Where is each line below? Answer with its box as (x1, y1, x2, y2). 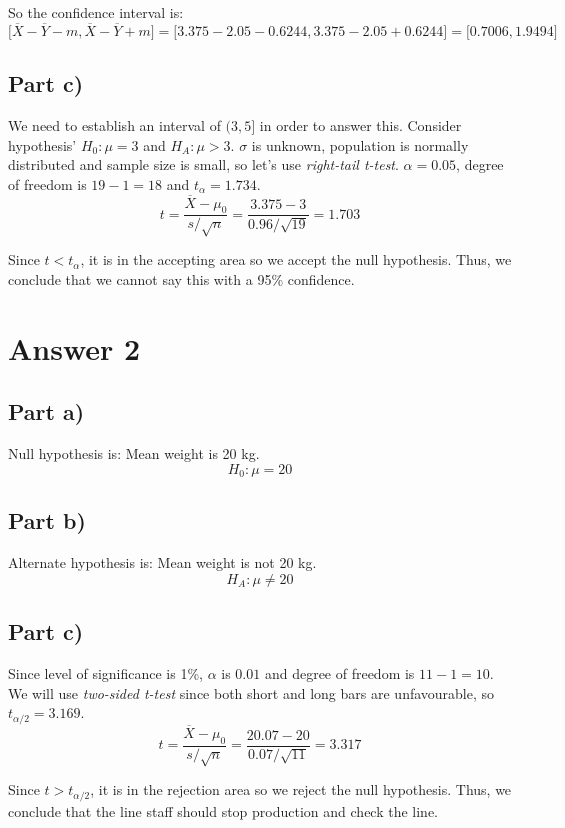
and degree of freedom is (264, 663, 415, 684)
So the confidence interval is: (8, 2, 184, 22)
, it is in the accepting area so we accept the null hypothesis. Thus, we (80, 249, 512, 270)
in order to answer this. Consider (259, 115, 462, 136)
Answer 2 (8, 327, 141, 368)
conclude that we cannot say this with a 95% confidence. (8, 268, 355, 289)
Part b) (8, 505, 86, 536)
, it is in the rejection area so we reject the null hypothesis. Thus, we (90, 779, 512, 800)
